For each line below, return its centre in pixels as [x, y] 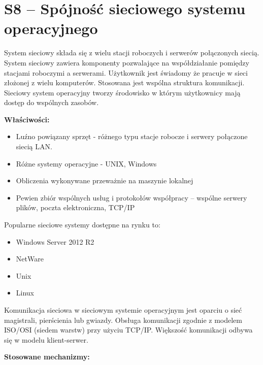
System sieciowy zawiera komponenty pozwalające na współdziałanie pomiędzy [127, 62]
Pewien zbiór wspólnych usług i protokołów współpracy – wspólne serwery [131, 197]
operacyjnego [51, 28]
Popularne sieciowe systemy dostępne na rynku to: [82, 225]
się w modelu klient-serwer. [46, 339]
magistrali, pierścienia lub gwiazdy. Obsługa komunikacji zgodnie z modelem [123, 320]
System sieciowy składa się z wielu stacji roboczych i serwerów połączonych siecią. [132, 53]
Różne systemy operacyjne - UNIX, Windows [86, 163]
